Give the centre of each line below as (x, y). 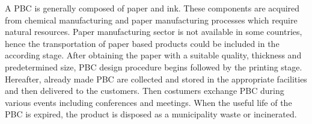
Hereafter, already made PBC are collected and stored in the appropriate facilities (156, 79)
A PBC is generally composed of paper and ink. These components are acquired (152, 8)
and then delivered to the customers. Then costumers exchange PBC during (145, 91)
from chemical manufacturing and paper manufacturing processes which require (151, 20)
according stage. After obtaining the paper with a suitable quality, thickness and (153, 55)
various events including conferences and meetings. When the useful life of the (148, 102)
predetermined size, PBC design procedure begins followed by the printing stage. (154, 67)
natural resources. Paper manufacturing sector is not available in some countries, (154, 32)
